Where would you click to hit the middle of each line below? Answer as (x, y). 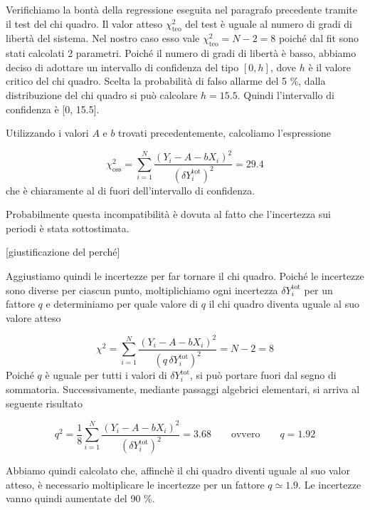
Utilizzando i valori (47, 133)
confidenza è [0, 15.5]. (53, 109)
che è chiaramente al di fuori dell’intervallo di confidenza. (131, 190)
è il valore (329, 67)
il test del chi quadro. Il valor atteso (84, 23)
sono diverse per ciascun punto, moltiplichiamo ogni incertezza (142, 290)
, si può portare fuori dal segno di (263, 375)
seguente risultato (44, 403)
